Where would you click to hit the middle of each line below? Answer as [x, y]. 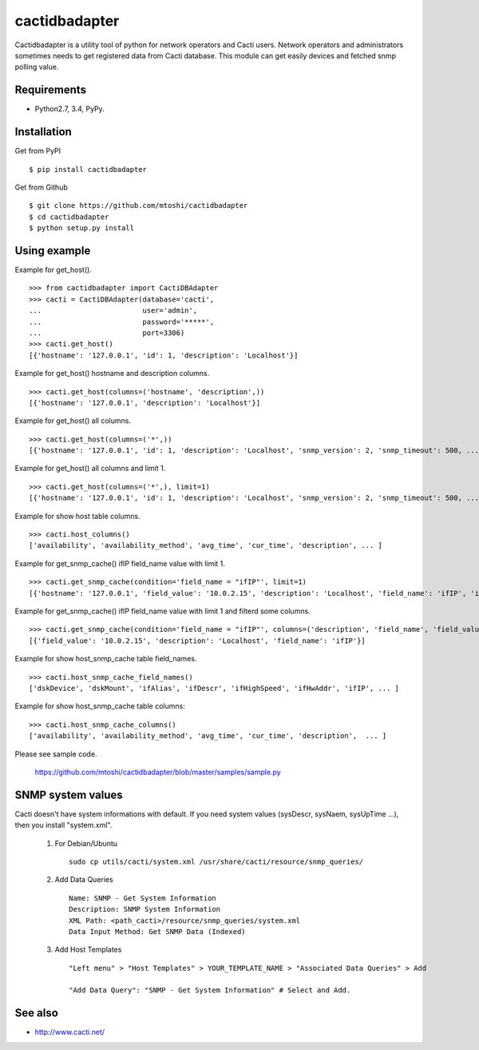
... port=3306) [107, 333]
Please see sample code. [56, 754]
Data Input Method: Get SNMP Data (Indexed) [158, 931]
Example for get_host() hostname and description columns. [112, 373]
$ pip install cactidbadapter [88, 169]
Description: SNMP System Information [145, 909]
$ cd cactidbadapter [69, 217]
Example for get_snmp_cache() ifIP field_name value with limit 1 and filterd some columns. [162, 611]
